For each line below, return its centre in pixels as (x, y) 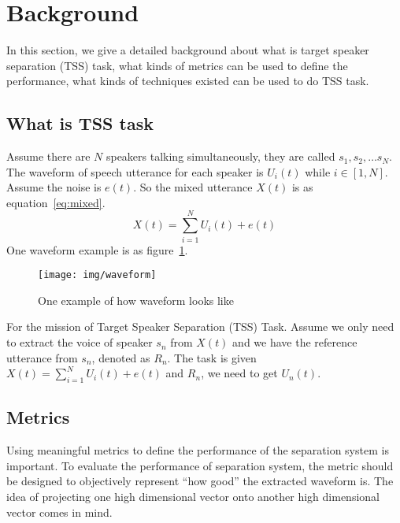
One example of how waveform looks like (136, 300)
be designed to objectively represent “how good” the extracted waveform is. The (200, 481)
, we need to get (239, 373)
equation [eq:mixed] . (56, 202)
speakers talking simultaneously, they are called (220, 156)
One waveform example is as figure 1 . (97, 249)
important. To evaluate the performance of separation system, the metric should (200, 465)
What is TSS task (80, 123)
